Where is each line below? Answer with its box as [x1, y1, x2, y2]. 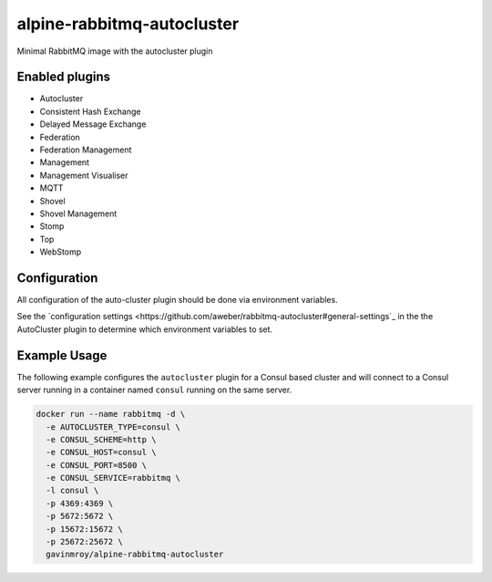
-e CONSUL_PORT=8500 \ [46, 460, 148, 470]
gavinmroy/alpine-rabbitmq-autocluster [46, 549, 224, 560]
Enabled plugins [16, 69, 111, 85]
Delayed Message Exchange [39, 119, 147, 130]
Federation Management [39, 144, 132, 155]
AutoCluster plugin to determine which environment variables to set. [16, 324, 273, 335]
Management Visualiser [39, 170, 128, 181]
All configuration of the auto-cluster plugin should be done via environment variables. [16, 295, 338, 306]
